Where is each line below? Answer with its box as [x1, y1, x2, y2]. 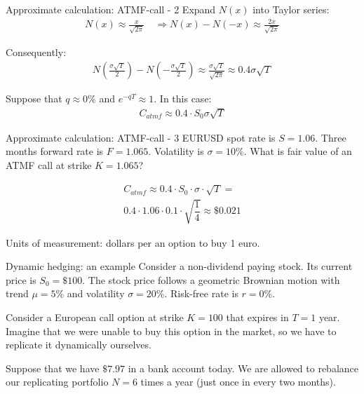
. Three [315, 130, 346, 144]
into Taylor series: [252, 2, 330, 16]
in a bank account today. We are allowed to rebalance [128, 360, 358, 375]
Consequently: [6, 44, 67, 59]
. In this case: [154, 91, 212, 106]
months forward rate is [6, 144, 104, 158]
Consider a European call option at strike [6, 309, 184, 324]
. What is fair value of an [243, 144, 352, 158]
